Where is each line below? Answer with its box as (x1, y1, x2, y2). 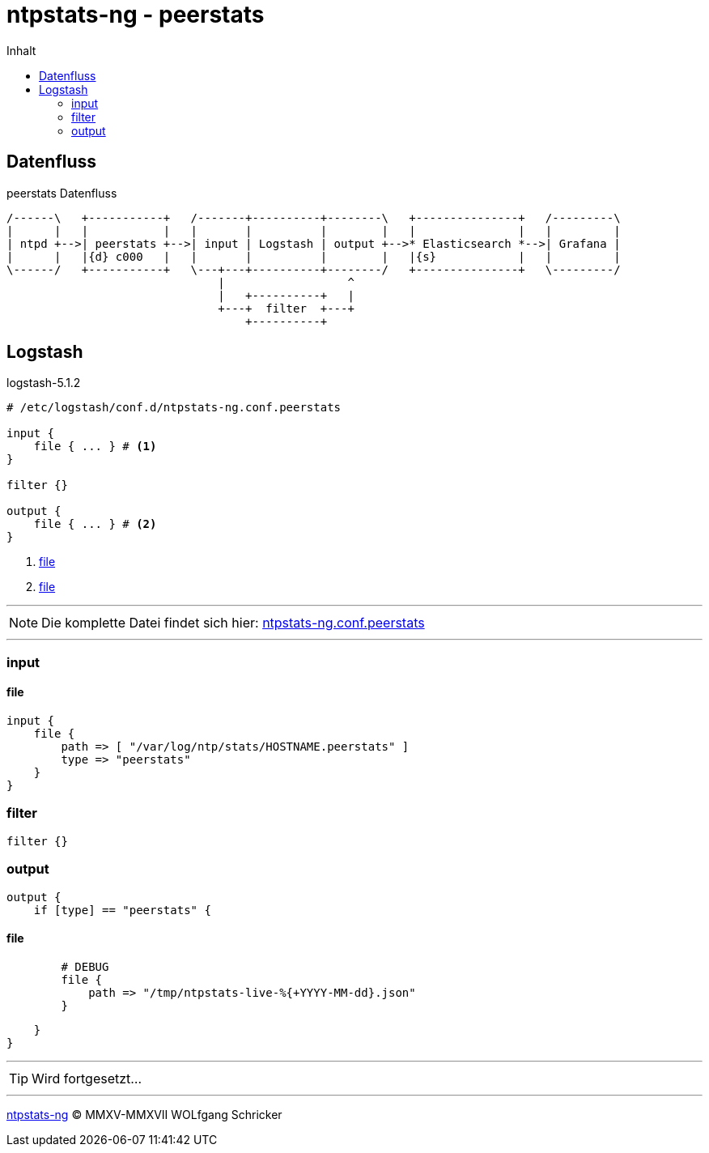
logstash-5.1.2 (6, 376, 81, 390)
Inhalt (6, 43, 36, 57)
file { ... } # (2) (33, 517, 157, 531)
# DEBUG (61, 959, 109, 973)
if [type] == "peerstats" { (33, 903, 211, 917)
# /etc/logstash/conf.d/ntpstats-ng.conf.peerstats (6, 401, 342, 415)
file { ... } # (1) (33, 440, 157, 453)
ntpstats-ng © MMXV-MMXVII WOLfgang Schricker (6, 1107, 282, 1121)
